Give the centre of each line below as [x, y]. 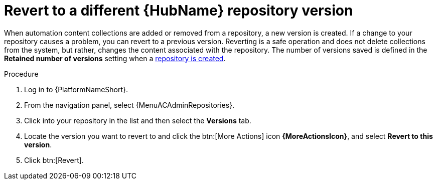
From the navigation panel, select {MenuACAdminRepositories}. [129, 105]
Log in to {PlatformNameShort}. [76, 89]
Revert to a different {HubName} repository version [179, 11]
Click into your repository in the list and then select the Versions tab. [138, 120]
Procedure [21, 74]
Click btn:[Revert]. [54, 160]
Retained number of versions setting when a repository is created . [115, 58]
